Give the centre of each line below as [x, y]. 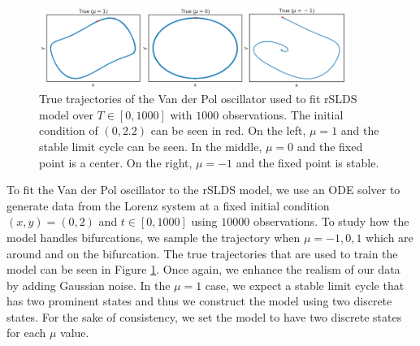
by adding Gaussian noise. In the [89, 285]
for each [26, 333]
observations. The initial [283, 114]
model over [66, 114]
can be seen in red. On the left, [228, 130]
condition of [69, 130]
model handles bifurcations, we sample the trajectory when [154, 237]
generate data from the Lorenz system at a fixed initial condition [168, 205]
